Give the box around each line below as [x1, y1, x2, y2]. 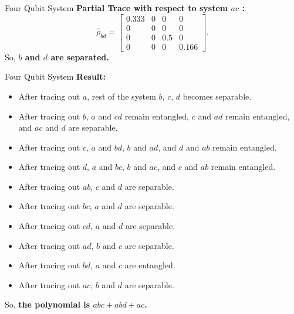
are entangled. [124, 259, 175, 271]
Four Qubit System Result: [5, 70, 106, 83]
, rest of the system [87, 90, 156, 102]
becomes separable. [183, 90, 252, 102]
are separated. [50, 50, 109, 63]
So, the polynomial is [5, 298, 90, 310]
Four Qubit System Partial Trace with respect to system [5, 2, 228, 13]
